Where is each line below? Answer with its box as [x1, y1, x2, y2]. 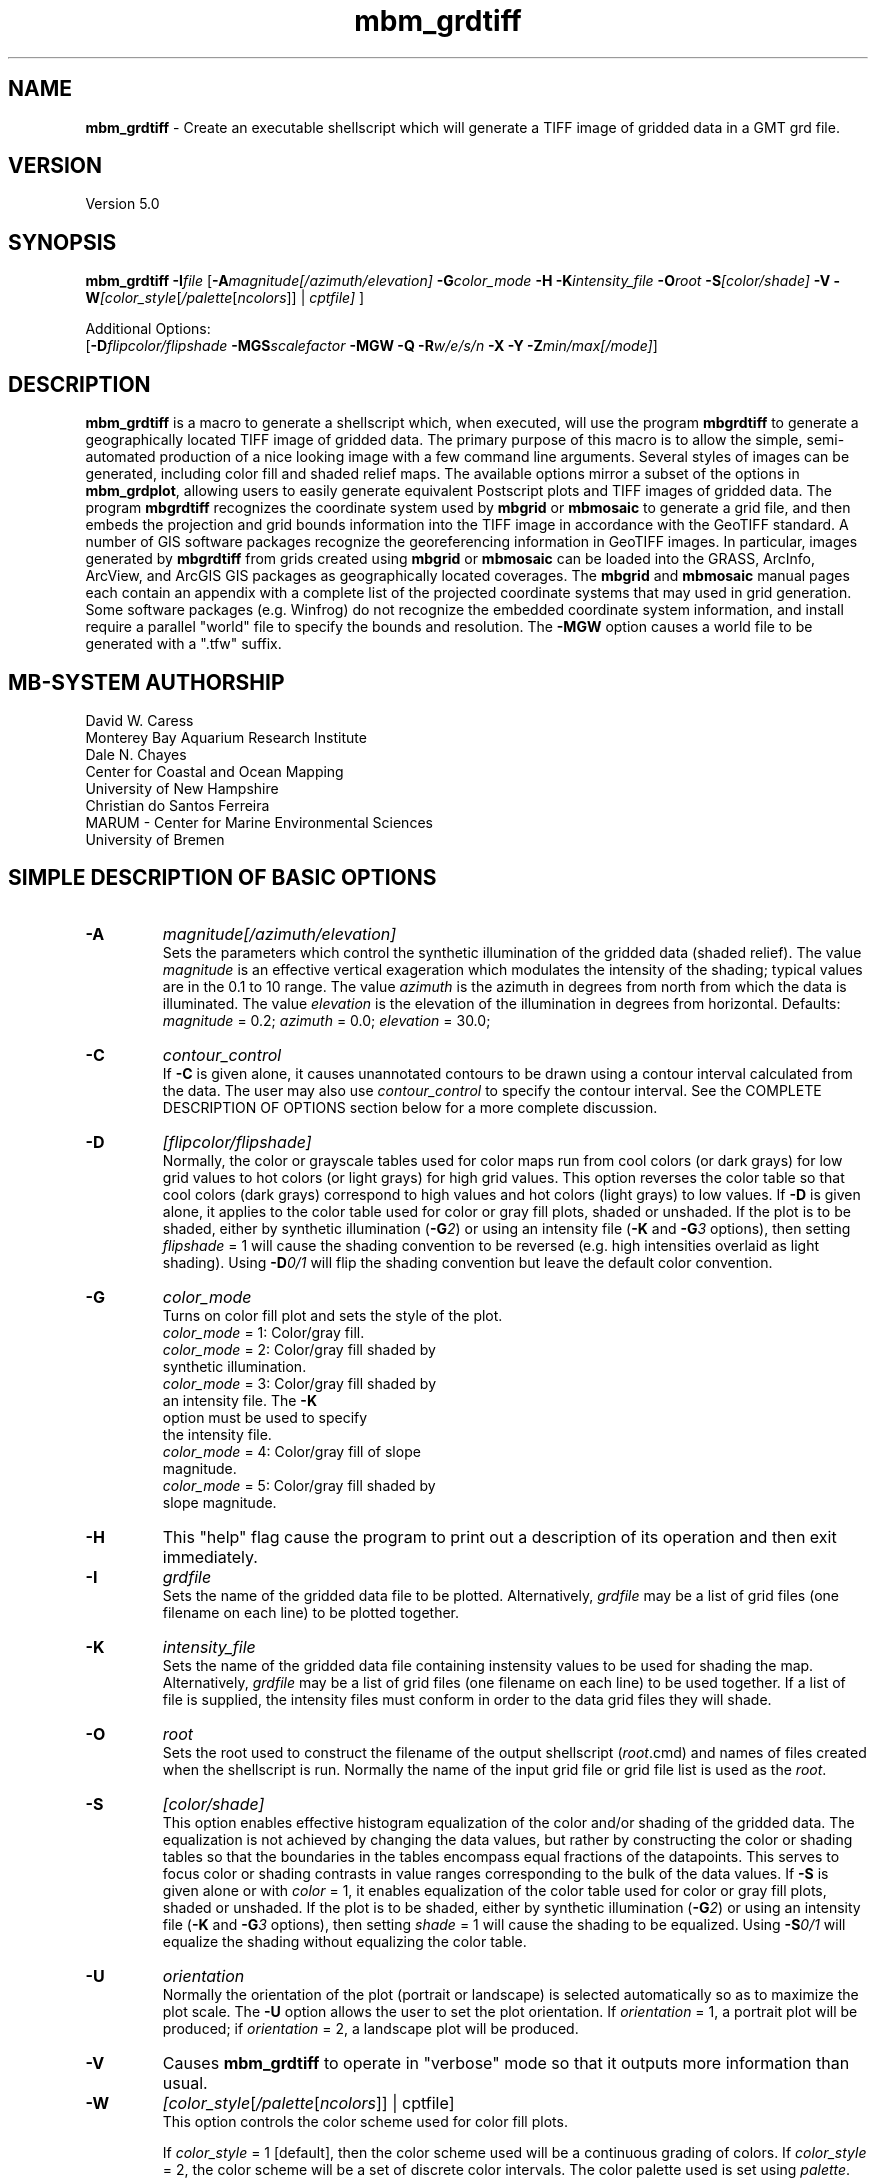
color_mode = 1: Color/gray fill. [162, 1323, 365, 1341]
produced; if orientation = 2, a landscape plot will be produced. [162, 2019, 579, 2037]
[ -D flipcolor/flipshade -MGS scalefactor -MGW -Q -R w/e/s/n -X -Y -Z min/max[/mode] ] [85, 337, 658, 355]
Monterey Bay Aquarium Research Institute [85, 728, 367, 746]
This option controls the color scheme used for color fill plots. [162, 2112, 568, 2130]
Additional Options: [85, 320, 211, 338]
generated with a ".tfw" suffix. [85, 635, 282, 653]
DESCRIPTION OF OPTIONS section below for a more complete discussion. [162, 1098, 658, 1116]
